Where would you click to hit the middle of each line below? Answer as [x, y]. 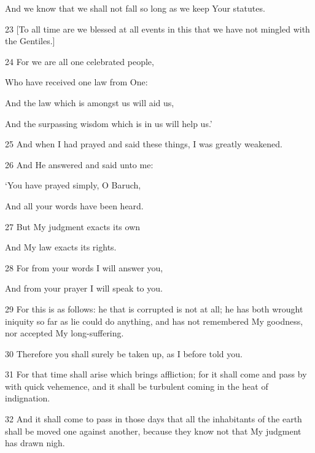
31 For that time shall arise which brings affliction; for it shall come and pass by [156, 374]
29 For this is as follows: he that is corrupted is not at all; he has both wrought [154, 308]
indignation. [28, 398]
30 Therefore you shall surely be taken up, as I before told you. [124, 353]
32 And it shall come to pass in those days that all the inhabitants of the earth [154, 419]
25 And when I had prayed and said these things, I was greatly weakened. [144, 144]
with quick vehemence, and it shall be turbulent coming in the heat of [137, 386]
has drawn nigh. [35, 443]
